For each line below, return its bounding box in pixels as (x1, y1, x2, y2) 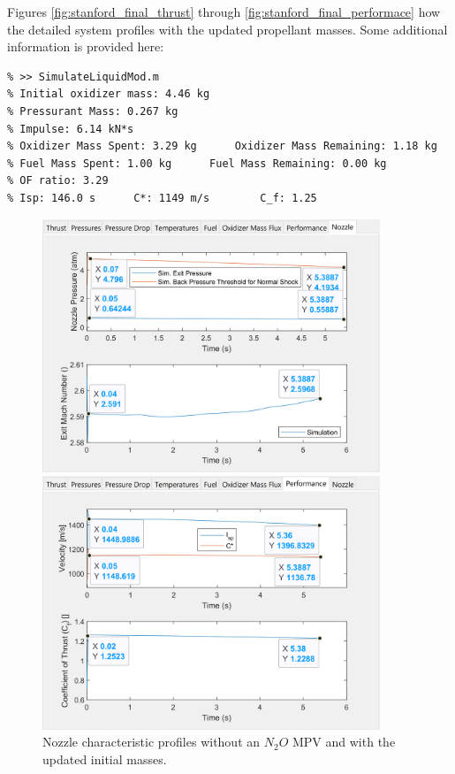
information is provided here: (7, 37, 164, 56)
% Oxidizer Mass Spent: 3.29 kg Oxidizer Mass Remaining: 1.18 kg (7, 140, 437, 153)
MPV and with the (292, 732, 396, 751)
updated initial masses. (42, 749, 167, 768)
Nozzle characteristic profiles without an (42, 732, 261, 751)
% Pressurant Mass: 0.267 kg (7, 104, 178, 118)
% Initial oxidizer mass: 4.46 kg (7, 88, 210, 101)
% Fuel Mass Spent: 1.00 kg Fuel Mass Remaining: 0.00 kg (7, 157, 387, 170)
